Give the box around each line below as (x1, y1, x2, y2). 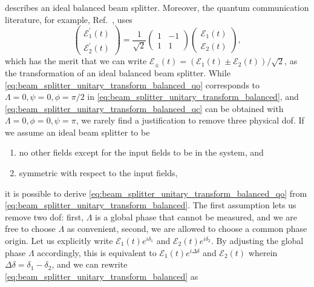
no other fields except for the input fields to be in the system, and (19, 146, 264, 159)
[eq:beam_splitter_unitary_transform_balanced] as (5, 269, 198, 282)
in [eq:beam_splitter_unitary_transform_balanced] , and (87, 90, 299, 103)
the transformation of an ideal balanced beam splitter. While (5, 66, 231, 79)
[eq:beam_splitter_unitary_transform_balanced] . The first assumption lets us (5, 199, 296, 211)
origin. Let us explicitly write (5, 234, 113, 247)
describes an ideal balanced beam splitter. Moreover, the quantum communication (5, 1, 309, 13)
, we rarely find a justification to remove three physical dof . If (76, 114, 304, 127)
